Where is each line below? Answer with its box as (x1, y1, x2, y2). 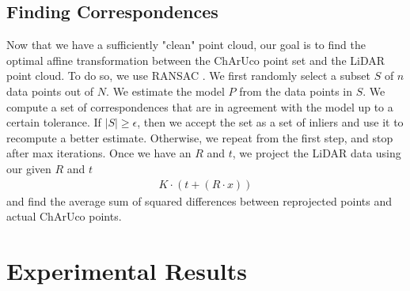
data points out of (6, 82, 94, 99)
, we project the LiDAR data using (232, 145, 401, 161)
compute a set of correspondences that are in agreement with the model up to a (6, 98, 393, 115)
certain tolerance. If (6, 114, 101, 130)
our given (6, 160, 51, 176)
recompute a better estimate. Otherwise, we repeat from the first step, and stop (6, 129, 393, 145)
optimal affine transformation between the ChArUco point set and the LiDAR (6, 51, 385, 68)
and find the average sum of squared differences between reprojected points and (6, 192, 392, 209)
